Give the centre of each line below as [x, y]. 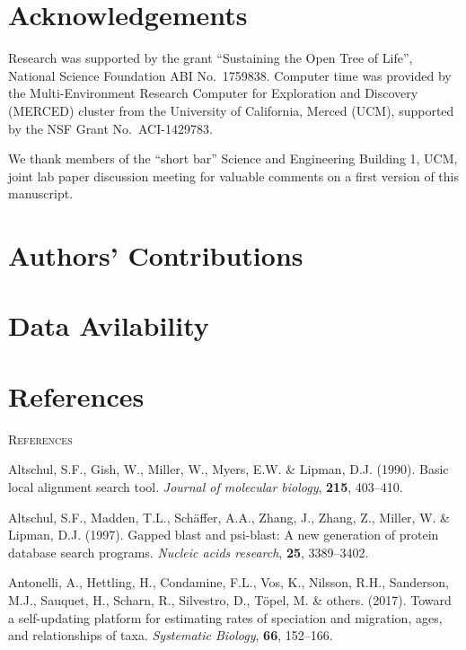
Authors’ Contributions [156, 255]
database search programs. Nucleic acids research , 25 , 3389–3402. [189, 552]
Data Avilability [109, 325]
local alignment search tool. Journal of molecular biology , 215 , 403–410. [206, 486]
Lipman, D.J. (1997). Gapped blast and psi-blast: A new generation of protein [224, 535]
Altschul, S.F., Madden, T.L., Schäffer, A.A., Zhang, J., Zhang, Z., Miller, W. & [229, 517]
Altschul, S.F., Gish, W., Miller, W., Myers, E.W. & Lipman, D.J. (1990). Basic [229, 469]
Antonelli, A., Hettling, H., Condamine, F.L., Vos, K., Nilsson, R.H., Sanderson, [229, 582]
